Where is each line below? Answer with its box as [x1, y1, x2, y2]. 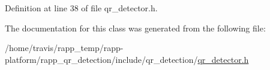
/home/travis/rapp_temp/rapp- [5, 42, 124, 54]
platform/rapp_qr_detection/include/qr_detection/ [5, 53, 198, 65]
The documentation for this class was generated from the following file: [5, 21, 266, 34]
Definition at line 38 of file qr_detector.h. [5, 2, 158, 14]
